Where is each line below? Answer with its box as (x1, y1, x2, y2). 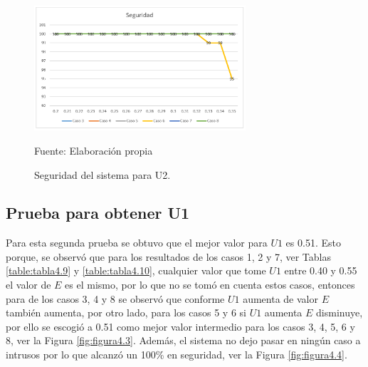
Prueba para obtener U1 (6, 202, 190, 224)
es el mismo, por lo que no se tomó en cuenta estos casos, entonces (65, 277, 355, 292)
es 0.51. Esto (285, 235, 341, 250)
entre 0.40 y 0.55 (284, 263, 357, 278)
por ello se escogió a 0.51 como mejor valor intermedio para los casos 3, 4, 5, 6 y (6, 319, 355, 334)
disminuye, (316, 305, 363, 320)
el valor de (6, 277, 51, 292)
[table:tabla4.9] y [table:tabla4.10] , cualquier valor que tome (6, 263, 266, 278)
